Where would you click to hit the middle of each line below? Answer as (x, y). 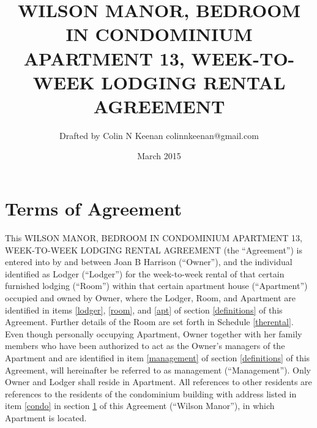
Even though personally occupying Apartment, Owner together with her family (154, 333)
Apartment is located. (46, 417)
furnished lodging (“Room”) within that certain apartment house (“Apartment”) (156, 286)
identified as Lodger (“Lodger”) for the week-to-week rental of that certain (145, 273)
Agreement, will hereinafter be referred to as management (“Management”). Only (158, 370)
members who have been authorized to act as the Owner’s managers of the (145, 346)
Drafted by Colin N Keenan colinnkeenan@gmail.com (159, 135)
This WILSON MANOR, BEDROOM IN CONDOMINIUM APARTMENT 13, (154, 238)
